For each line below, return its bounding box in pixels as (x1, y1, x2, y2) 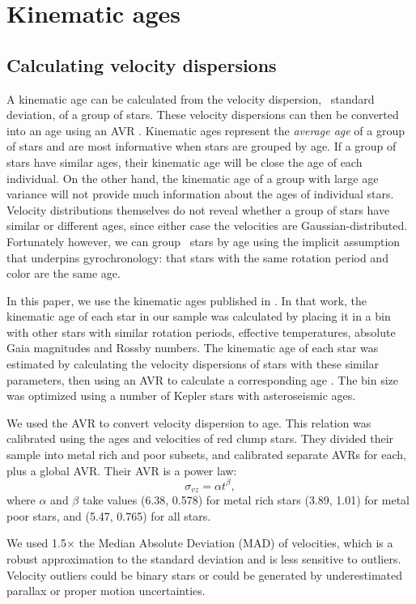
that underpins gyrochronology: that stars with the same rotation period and (6, 249, 388, 266)
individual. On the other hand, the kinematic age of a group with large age (6, 169, 379, 186)
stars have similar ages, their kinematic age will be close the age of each (6, 153, 363, 170)
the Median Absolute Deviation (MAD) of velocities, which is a (79, 534, 393, 551)
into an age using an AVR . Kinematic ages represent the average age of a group (6, 121, 405, 138)
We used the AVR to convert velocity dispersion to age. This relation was (6, 414, 371, 431)
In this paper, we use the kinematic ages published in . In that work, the (6, 291, 367, 308)
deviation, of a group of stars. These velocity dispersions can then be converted (6, 106, 399, 123)
